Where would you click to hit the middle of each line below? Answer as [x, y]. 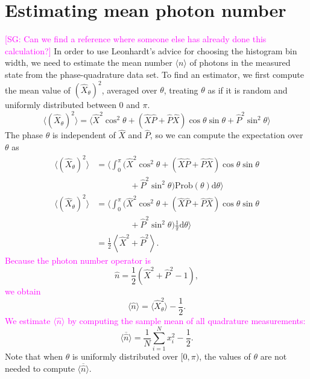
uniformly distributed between [61, 104]
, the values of [225, 356]
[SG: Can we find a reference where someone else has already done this [136, 39]
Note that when [34, 356]
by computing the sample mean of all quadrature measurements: [187, 320]
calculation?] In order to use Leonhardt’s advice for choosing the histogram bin [151, 50]
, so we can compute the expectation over [226, 135]
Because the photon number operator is [78, 260]
